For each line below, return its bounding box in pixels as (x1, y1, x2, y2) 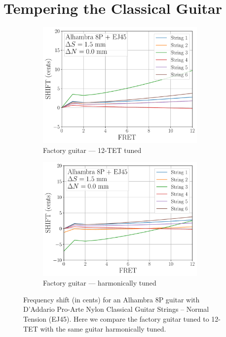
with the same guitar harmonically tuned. (40, 323, 166, 334)
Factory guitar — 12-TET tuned (43, 144, 142, 155)
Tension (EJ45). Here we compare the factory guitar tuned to (23, 314, 209, 324)
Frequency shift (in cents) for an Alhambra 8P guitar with (23, 294, 200, 304)
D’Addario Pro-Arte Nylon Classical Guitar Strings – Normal (23, 304, 209, 314)
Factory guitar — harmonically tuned (43, 278, 156, 288)
